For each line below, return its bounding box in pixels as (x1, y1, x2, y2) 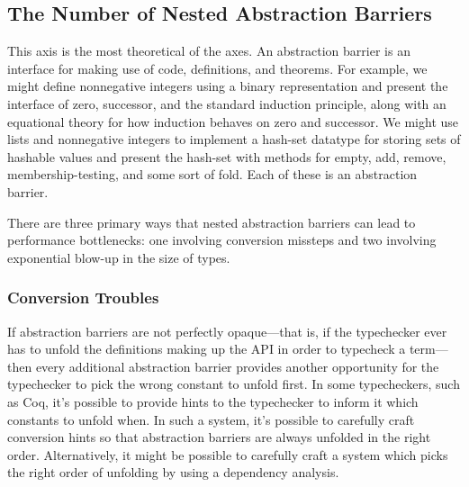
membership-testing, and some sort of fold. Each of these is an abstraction (7, 165, 418, 184)
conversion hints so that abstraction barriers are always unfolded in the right (7, 428, 431, 446)
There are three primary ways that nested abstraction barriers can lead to (7, 212, 416, 231)
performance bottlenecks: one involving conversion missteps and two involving (7, 230, 437, 249)
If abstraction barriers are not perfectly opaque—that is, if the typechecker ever (7, 321, 447, 340)
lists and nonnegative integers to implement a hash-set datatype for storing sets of (7, 130, 461, 149)
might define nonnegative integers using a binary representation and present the (7, 77, 448, 95)
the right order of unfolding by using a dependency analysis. (7, 463, 339, 482)
